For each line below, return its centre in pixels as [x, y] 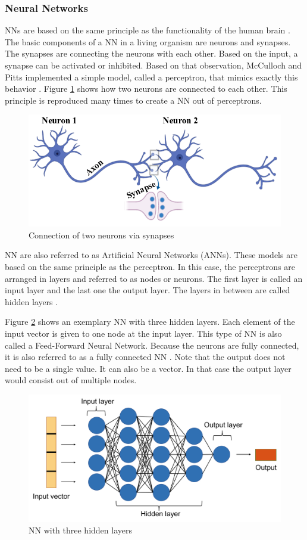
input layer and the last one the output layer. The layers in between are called [148, 290]
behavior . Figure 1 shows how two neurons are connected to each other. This [146, 89]
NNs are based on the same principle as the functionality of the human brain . [148, 30]
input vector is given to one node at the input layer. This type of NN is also [143, 333]
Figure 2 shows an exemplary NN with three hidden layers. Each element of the [150, 322]
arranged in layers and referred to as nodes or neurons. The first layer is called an [154, 278]
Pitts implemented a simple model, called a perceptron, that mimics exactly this [151, 77]
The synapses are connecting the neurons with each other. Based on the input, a [151, 53]
